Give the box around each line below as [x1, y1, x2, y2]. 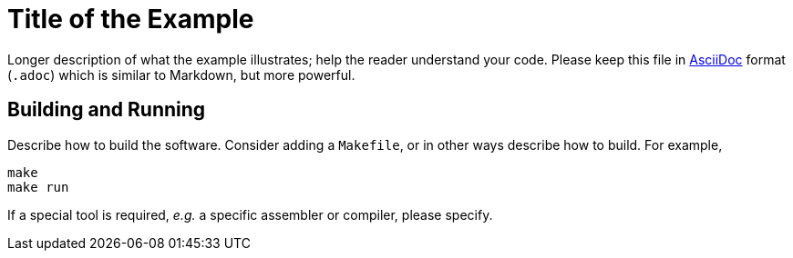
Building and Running [7, 98, 206, 122]
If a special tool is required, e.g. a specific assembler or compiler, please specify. [7, 206, 493, 223]
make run [7, 179, 69, 194]
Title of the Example [7, 4, 254, 35]
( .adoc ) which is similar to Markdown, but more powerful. [7, 66, 355, 83]
